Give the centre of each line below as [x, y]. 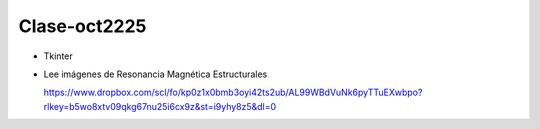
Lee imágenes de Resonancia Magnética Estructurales [155, 74]
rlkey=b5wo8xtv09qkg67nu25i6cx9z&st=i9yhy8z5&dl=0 [160, 106]
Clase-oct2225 [82, 26]
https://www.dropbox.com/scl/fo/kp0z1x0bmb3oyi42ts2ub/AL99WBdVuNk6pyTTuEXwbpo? [233, 92]
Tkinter [58, 56]
